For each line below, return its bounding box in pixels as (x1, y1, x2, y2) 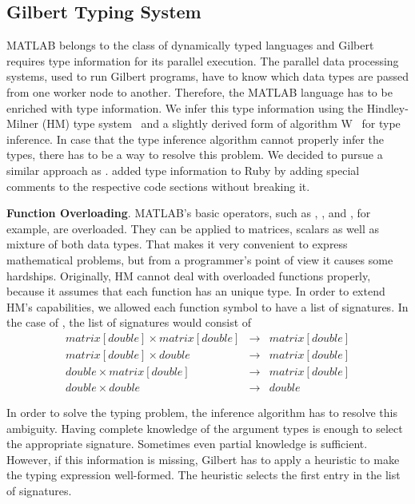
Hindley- (366, 99, 409, 116)
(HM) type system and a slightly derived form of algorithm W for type (42, 115, 401, 132)
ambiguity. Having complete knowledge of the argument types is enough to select (6, 419, 403, 436)
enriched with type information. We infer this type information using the (6, 99, 364, 116)
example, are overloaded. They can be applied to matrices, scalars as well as (6, 220, 379, 236)
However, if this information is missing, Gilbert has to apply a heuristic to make (6, 450, 400, 467)
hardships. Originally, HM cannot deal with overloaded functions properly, (6, 267, 371, 284)
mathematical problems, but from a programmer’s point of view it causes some (6, 251, 393, 268)
